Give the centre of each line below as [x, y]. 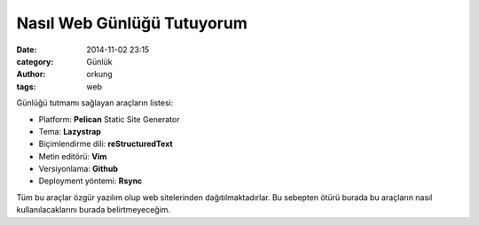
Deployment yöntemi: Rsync [90, 181]
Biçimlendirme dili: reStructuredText [106, 144]
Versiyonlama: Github [79, 169]
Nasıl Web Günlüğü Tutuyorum [132, 23]
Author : [31, 74]
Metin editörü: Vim [73, 156]
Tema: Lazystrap [70, 131]
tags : [26, 86]
